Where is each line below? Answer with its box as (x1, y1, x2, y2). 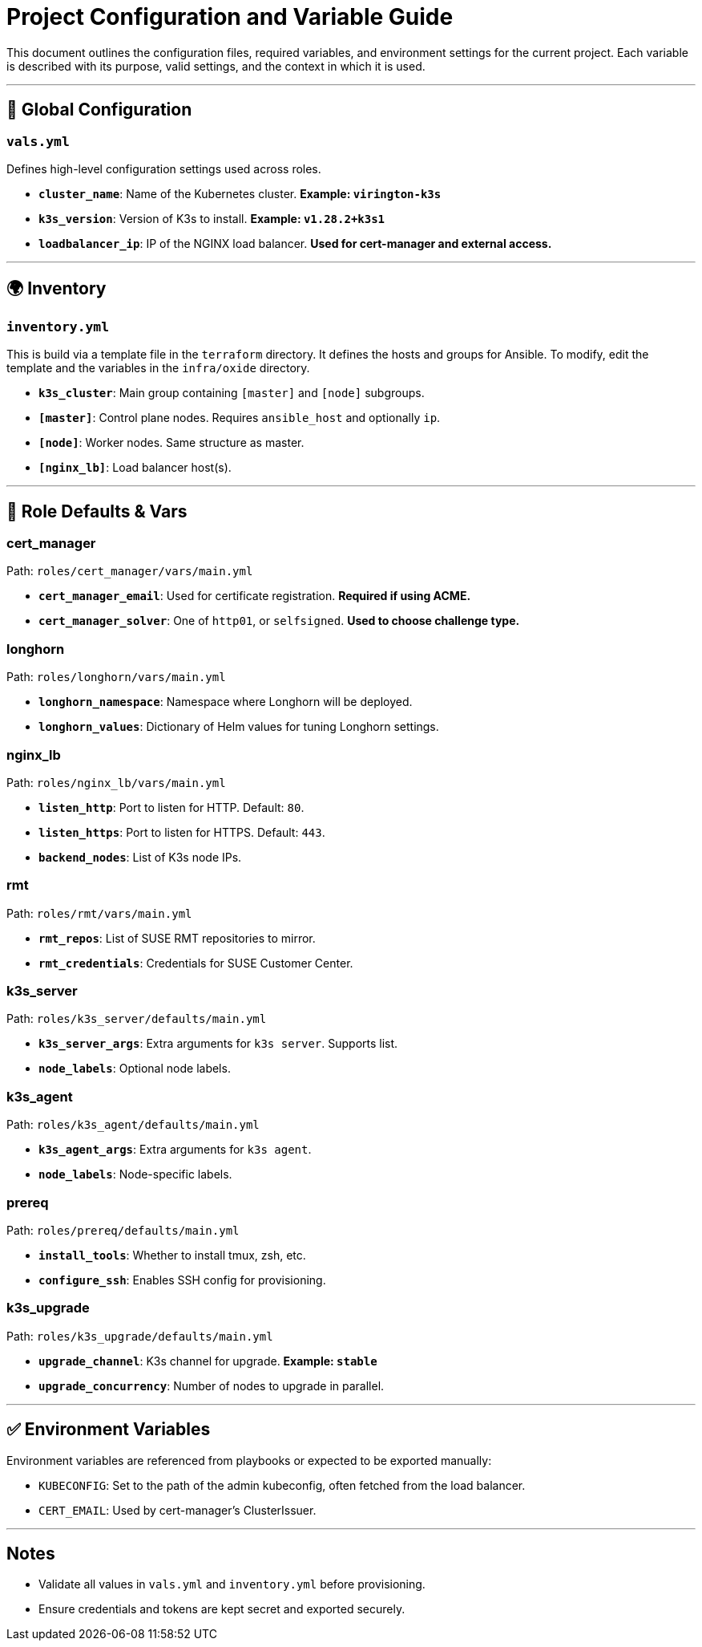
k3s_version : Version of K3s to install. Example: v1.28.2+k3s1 (38, 211, 385, 225)
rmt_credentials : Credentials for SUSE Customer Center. (38, 955, 353, 970)
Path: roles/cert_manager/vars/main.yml (6, 564, 253, 578)
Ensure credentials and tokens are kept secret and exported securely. (38, 1602, 405, 1617)
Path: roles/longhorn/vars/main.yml (6, 670, 226, 684)
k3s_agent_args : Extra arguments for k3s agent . (38, 1142, 312, 1157)
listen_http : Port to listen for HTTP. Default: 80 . (38, 800, 305, 814)
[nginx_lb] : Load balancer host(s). (38, 460, 232, 475)
